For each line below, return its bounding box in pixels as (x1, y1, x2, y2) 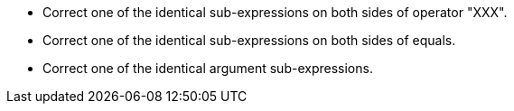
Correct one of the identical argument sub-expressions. (42, 60, 373, 76)
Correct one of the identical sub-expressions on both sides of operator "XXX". (42, 5, 508, 20)
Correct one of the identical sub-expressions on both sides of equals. (42, 32, 456, 48)
